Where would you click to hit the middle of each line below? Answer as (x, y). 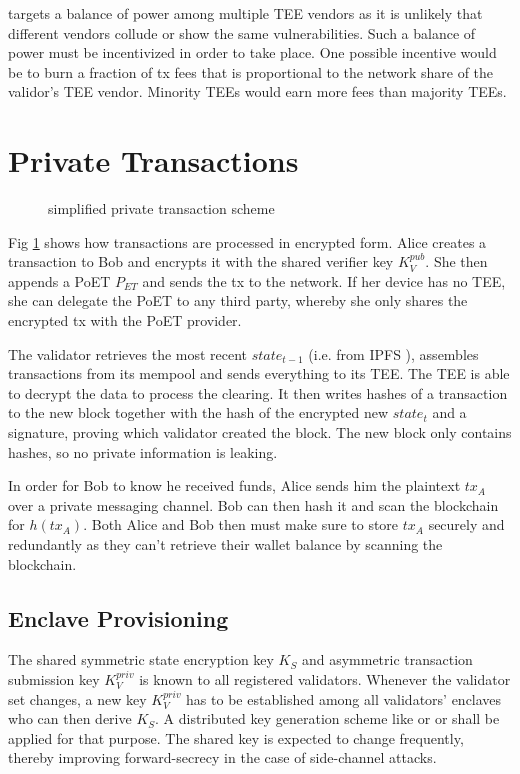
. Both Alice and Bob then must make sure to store (241, 524)
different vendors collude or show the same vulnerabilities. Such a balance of (242, 32)
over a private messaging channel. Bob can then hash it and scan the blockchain (253, 504)
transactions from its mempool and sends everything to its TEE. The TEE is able (259, 373)
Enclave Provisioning (118, 617)
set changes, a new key (77, 698)
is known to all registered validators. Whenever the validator (325, 678)
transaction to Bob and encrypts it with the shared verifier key (201, 261)
